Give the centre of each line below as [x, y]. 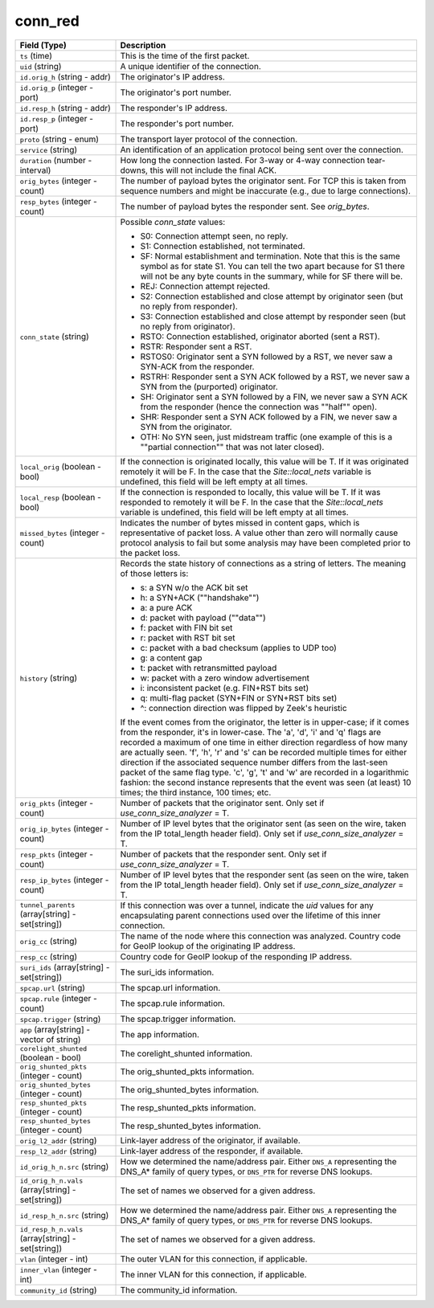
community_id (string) [58, 1290]
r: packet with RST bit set [188, 637]
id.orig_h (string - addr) [66, 76]
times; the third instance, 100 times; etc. [196, 792]
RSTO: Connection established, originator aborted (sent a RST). [260, 336]
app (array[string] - [55, 1029]
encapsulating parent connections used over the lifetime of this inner [250, 915]
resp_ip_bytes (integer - [64, 880]
